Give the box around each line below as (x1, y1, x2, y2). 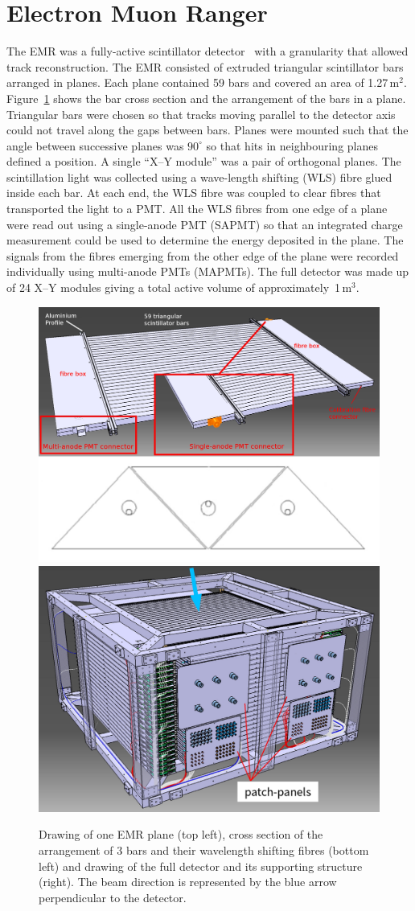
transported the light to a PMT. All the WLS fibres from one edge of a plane (6, 200, 388, 217)
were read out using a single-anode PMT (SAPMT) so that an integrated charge (6, 215, 403, 232)
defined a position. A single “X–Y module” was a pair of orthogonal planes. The (6, 153, 401, 170)
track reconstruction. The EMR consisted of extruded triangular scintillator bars (6, 58, 404, 75)
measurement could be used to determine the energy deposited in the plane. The (6, 232, 404, 248)
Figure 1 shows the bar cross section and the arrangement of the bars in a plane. (6, 89, 406, 106)
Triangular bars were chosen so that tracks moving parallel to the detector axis (6, 105, 396, 122)
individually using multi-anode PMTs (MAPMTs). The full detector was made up (6, 263, 409, 280)
